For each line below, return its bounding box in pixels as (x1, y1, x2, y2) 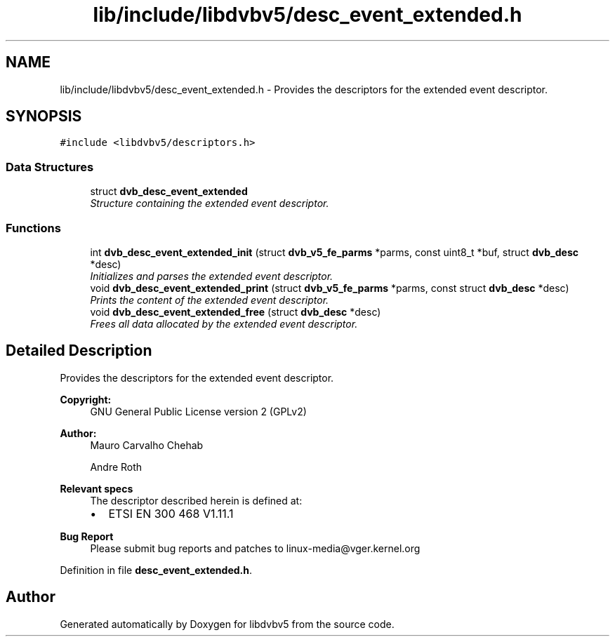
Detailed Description (6, 342, 152, 360)
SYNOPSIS (6, 107, 82, 126)
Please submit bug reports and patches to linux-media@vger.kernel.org (90, 542, 421, 554)
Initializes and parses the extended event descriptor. (90, 269, 333, 282)
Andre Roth (90, 460, 143, 473)
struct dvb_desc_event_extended (90, 185, 248, 198)
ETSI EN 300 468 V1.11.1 (108, 506, 234, 521)
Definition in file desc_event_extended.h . (60, 563, 252, 576)
